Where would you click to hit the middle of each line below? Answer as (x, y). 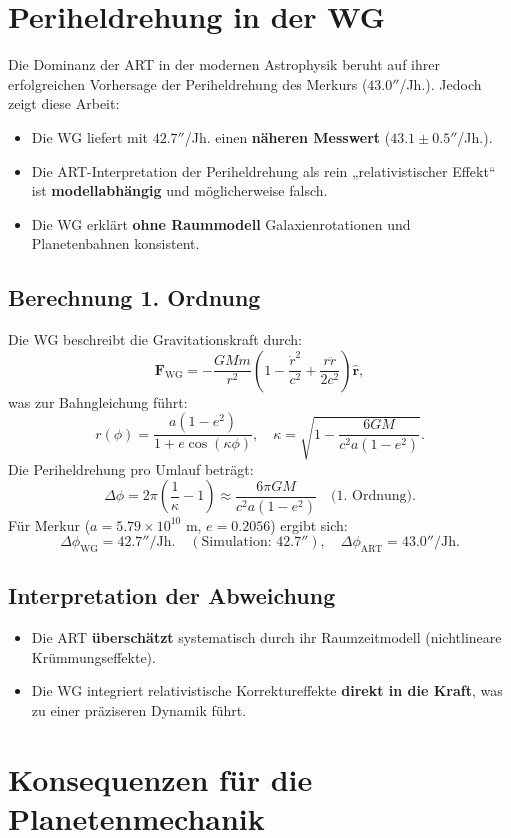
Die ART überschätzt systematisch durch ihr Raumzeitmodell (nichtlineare (266, 637)
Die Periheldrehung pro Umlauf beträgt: (131, 468)
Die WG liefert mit (90, 136)
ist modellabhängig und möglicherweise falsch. (179, 190)
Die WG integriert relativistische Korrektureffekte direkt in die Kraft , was (267, 690)
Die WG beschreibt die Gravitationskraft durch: (155, 339)
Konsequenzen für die (160, 778)
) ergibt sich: (309, 524)
